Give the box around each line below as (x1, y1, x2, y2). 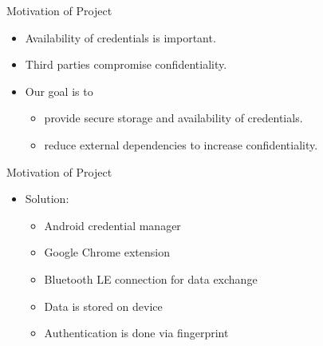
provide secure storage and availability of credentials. (44, 109, 303, 126)
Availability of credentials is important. (25, 29, 216, 46)
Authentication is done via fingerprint (44, 324, 229, 341)
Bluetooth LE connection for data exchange (44, 270, 258, 287)
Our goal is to (25, 82, 93, 99)
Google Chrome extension (44, 244, 170, 260)
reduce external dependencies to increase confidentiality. (44, 136, 318, 153)
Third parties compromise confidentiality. (25, 56, 227, 73)
